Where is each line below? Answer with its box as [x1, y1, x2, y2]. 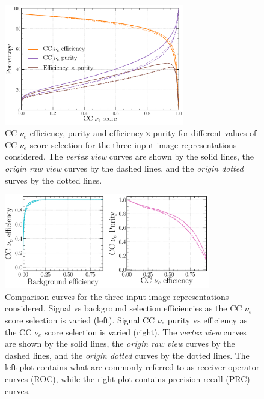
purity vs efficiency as [167, 314, 248, 326]
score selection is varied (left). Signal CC [5, 314, 155, 326]
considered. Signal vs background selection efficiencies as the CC [5, 302, 242, 314]
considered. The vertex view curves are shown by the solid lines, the [5, 150, 254, 163]
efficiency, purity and [29, 127, 107, 139]
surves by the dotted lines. [5, 173, 102, 186]
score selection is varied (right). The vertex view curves [44, 325, 247, 338]
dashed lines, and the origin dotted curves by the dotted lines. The [5, 349, 250, 361]
